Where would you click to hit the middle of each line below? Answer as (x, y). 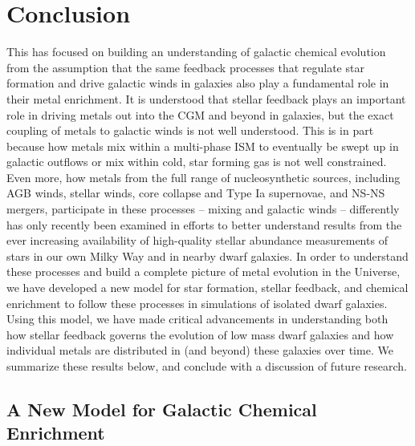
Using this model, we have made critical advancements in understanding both (197, 319)
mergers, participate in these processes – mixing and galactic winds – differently (203, 209)
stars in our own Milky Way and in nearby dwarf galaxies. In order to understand (207, 255)
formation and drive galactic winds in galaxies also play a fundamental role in (198, 83)
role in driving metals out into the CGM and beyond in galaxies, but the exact (200, 114)
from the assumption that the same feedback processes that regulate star (185, 67)
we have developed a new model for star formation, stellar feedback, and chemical (207, 288)
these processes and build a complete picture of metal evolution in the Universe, (203, 272)
